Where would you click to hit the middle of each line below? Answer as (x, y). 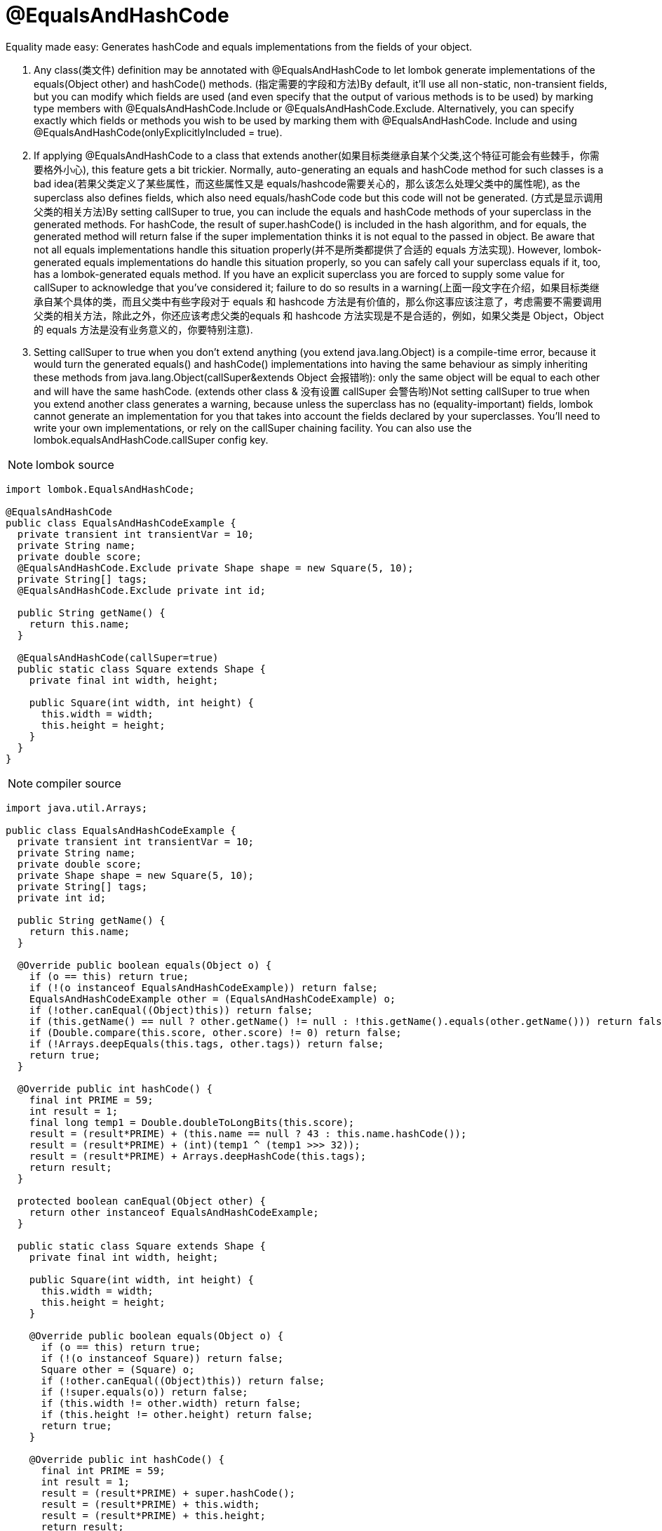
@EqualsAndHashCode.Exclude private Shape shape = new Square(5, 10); (215, 568)
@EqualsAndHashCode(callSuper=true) (118, 657)
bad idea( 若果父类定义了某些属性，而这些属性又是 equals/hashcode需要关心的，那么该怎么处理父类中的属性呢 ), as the (307, 183)
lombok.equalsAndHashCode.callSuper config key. (151, 439)
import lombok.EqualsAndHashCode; (100, 489)
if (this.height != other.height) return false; (177, 1414)
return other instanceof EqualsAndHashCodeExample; (174, 1212)
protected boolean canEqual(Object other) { (141, 1201)
